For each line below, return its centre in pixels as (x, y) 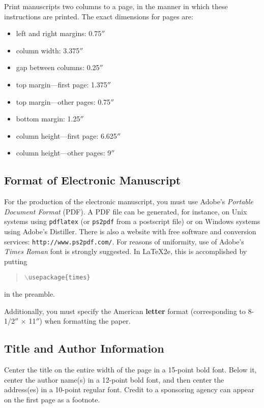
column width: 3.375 (48, 50)
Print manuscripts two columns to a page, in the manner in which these (116, 6)
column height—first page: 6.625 (66, 135)
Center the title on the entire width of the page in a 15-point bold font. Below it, (130, 370)
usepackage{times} (59, 278)
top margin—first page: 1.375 (62, 84)
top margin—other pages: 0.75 (63, 101)
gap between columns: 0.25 (58, 67)
